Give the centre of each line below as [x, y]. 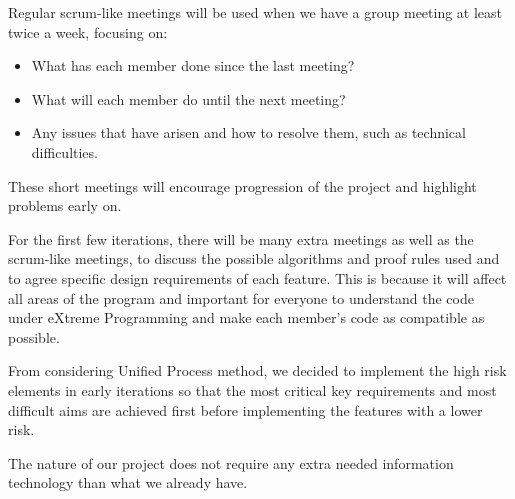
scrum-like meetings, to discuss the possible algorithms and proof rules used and [254, 258]
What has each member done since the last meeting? [193, 65]
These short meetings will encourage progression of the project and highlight [242, 185]
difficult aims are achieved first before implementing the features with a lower [245, 409]
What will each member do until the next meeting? [188, 98]
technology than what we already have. [128, 482]
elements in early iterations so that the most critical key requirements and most [252, 389]
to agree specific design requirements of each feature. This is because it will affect [257, 277]
